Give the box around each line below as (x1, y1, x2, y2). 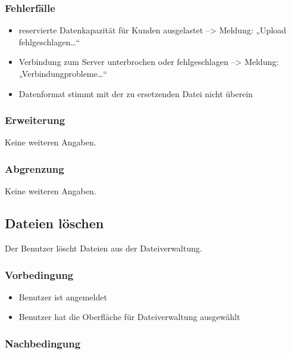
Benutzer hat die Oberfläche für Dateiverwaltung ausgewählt (18, 310, 240, 323)
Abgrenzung (5, 161, 64, 176)
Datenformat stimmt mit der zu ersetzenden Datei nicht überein (18, 87, 253, 100)
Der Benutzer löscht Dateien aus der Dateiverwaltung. (5, 242, 202, 254)
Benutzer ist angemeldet (18, 290, 107, 303)
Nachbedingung (5, 336, 81, 350)
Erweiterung (5, 113, 65, 128)
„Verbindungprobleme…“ (18, 67, 107, 79)
